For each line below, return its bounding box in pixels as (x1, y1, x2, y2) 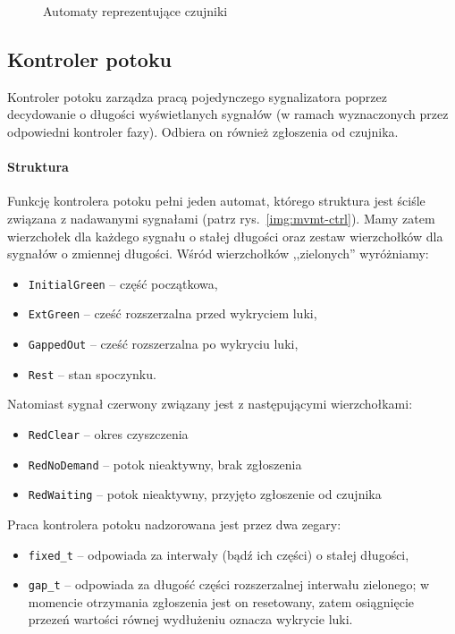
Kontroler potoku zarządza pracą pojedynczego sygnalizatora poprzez (7, 87, 387, 106)
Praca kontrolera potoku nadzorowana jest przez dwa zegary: (7, 514, 341, 533)
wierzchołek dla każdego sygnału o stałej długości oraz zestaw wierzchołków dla (7, 226, 443, 245)
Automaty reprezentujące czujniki (43, 2, 228, 20)
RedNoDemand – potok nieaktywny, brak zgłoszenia (28, 454, 302, 473)
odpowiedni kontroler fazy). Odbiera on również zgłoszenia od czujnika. (7, 122, 399, 140)
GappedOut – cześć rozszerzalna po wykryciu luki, (28, 334, 299, 353)
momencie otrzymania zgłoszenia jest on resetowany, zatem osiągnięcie (28, 592, 415, 611)
